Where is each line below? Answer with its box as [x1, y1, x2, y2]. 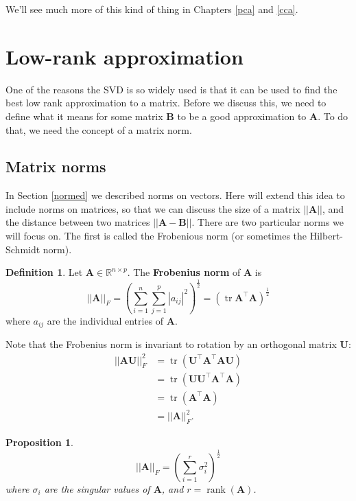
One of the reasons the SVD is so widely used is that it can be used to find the [5, 82, 337, 96]
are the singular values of [44, 481, 150, 496]
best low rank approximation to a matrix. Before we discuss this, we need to [5, 95, 327, 110]
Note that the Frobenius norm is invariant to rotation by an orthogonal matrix [5, 337, 337, 351]
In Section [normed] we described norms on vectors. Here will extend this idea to [5, 188, 345, 202]
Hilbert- [309, 229, 344, 243]
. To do [318, 108, 348, 123]
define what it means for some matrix [5, 108, 163, 123]
